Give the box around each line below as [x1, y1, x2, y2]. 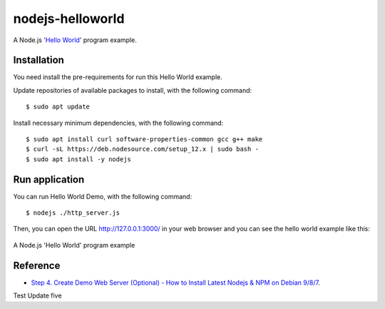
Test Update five [13, 291, 62, 300]
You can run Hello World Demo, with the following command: [13, 192, 192, 201]
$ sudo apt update [26, 103, 91, 111]
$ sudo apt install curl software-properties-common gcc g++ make [26, 136, 263, 143]
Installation [13, 54, 64, 66]
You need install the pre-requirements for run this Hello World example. [13, 73, 222, 81]
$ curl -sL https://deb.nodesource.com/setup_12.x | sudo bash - [26, 145, 260, 153]
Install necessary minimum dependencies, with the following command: [13, 118, 224, 127]
